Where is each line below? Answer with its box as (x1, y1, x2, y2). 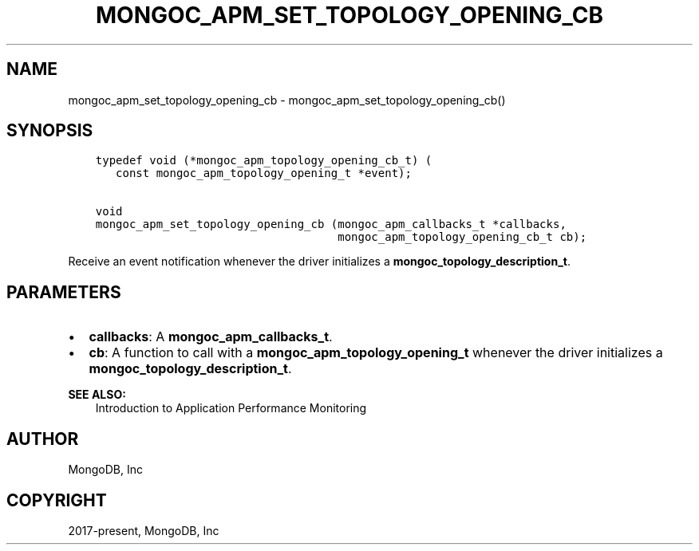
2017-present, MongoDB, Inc (68, 523, 219, 537)
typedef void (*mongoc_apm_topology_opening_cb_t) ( (95, 154, 432, 167)
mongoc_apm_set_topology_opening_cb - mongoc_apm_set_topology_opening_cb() (68, 92, 506, 107)
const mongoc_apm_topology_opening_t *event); (116, 167, 412, 180)
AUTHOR (6, 428, 79, 449)
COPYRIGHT (6, 490, 107, 510)
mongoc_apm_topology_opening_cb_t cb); (338, 230, 587, 244)
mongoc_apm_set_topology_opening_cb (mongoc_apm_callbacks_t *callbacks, (95, 218, 567, 231)
